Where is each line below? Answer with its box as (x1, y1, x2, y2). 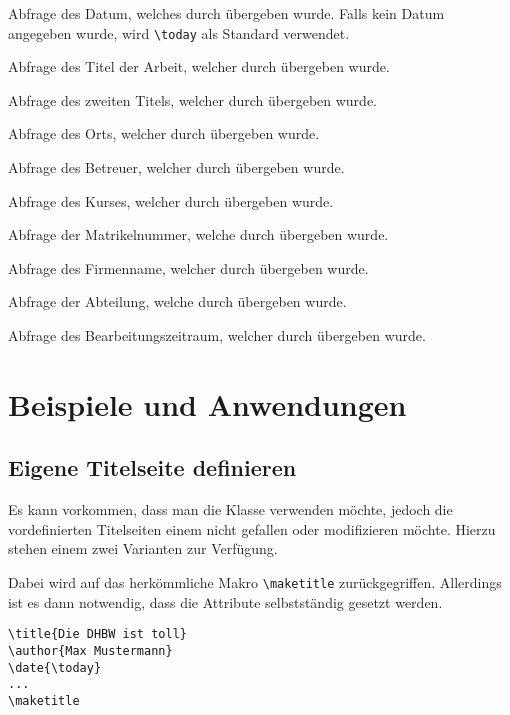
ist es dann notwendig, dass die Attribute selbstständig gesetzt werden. (8, 591, 443, 612)
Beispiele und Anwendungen (8, 383, 407, 424)
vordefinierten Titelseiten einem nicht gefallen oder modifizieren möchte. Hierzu (8, 518, 496, 539)
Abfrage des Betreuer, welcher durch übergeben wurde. (8, 157, 345, 178)
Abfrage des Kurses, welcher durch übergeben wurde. (8, 190, 334, 211)
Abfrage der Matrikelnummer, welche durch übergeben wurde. (8, 224, 389, 245)
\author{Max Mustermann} (8, 643, 173, 658)
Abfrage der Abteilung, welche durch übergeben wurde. (8, 291, 347, 312)
